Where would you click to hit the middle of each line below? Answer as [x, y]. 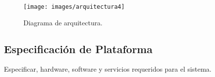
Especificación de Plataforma [78, 48]
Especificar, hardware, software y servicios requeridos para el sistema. [108, 69]
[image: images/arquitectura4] [74, 7]
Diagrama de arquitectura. [63, 22]
